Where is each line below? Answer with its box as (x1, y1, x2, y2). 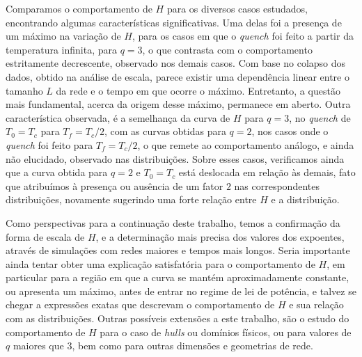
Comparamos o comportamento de (6, 1, 152, 15)
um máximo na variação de (6, 29, 121, 43)
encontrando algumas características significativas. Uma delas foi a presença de (6, 15, 342, 29)
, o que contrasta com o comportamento (142, 42, 313, 56)
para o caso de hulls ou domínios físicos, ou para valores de (100, 324, 352, 339)
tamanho (6, 83, 43, 97)
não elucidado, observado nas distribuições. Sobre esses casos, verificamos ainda (6, 151, 345, 166)
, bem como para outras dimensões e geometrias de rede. (72, 338, 313, 353)
